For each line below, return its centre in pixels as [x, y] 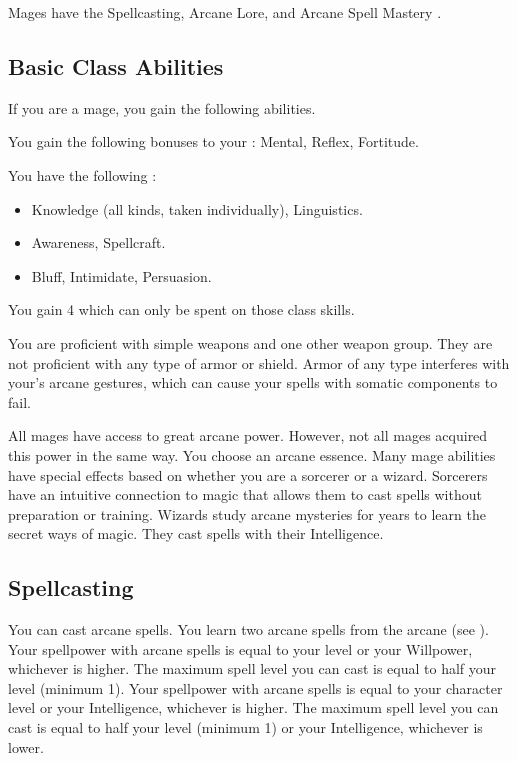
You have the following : [82, 174]
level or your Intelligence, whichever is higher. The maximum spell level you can [253, 707]
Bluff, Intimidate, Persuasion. [121, 275]
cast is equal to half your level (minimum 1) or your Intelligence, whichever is [245, 727]
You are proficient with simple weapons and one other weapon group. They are [250, 342]
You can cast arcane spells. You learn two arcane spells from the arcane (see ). [248, 629]
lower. [26, 746]
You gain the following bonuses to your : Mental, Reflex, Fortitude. [213, 141]
